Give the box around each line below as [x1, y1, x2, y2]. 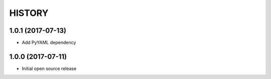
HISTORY [9, 7, 49, 18]
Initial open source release [22, 65, 77, 72]
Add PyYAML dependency [22, 40, 76, 46]
